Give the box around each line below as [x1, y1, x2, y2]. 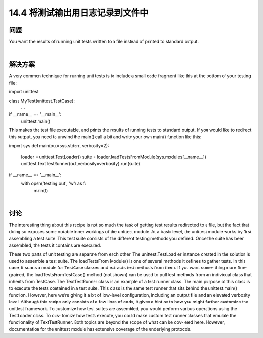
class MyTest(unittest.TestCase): [9, 98, 75, 104]
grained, [9, 271, 26, 277]
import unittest [9, 89, 38, 95]
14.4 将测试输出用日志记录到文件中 [9, 7, 149, 18]
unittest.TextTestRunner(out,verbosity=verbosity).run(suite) [21, 160, 141, 166]
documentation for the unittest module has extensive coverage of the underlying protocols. [9, 326, 192, 332]
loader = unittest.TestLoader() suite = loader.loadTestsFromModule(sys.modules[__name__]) [21, 154, 207, 160]
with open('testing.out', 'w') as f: [21, 180, 86, 187]
